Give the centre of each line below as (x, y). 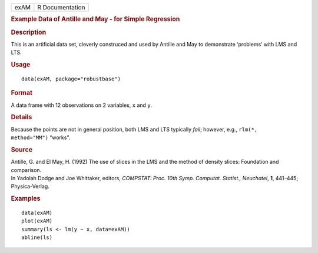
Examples (26, 198)
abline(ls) (37, 237)
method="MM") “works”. (41, 137)
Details (21, 117)
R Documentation (61, 7)
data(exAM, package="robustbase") (71, 79)
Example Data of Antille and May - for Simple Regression (95, 19)
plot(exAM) (37, 221)
